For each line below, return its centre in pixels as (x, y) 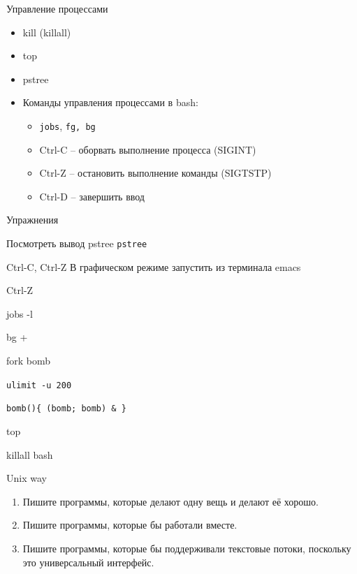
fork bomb (29, 361)
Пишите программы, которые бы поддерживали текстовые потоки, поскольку (187, 548)
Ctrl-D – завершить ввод (92, 196)
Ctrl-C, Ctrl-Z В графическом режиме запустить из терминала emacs (154, 266)
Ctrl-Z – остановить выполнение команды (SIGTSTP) (155, 173)
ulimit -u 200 (39, 385)
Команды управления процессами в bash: (110, 102)
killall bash (30, 454)
